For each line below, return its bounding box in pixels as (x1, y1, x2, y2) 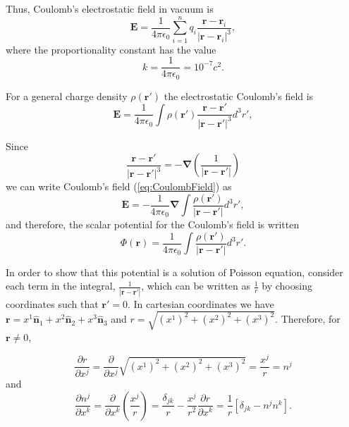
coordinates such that (6, 296, 99, 311)
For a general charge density (6, 88, 128, 103)
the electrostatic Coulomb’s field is (164, 88, 314, 103)
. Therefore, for (275, 311, 341, 326)
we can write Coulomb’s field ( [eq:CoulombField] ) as (6, 179, 232, 194)
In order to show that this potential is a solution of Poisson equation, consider (6, 264, 343, 279)
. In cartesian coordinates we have (127, 296, 274, 311)
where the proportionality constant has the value (6, 42, 216, 56)
